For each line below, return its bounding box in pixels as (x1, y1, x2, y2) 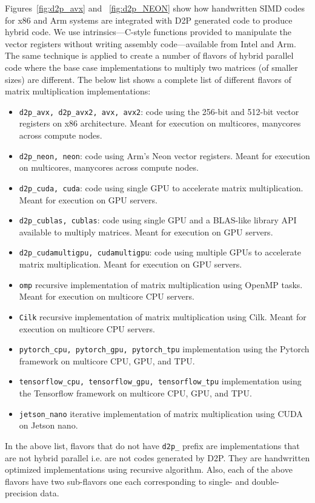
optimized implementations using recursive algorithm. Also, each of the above (5, 463, 293, 476)
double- (251, 475, 279, 487)
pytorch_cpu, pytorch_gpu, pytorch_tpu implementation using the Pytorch (19, 343, 310, 355)
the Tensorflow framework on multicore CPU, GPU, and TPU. (19, 387, 252, 399)
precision (5, 487, 38, 499)
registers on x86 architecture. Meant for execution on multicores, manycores (19, 117, 301, 130)
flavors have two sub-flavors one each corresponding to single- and (5, 475, 250, 487)
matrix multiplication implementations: (5, 85, 151, 97)
